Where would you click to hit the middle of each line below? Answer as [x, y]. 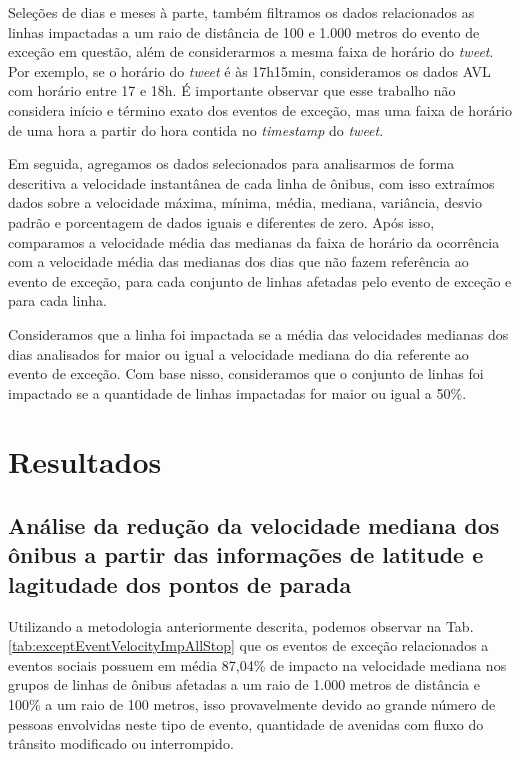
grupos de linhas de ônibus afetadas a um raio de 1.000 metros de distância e [244, 684]
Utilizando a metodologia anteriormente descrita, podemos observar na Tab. [241, 625]
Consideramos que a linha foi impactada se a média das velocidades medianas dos [258, 333]
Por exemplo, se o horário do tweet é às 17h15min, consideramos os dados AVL [249, 70]
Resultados [85, 461]
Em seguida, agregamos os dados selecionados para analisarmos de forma [231, 163]
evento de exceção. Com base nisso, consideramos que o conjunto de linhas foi [246, 373]
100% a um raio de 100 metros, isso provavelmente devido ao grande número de [252, 704]
